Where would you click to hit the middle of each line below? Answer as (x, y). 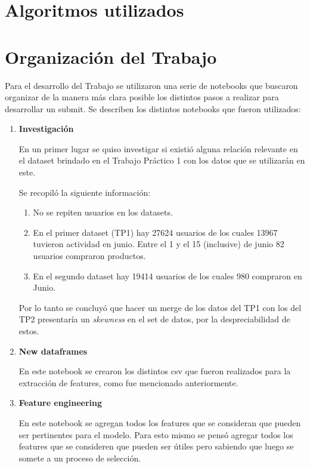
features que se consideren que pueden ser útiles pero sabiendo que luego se (156, 446)
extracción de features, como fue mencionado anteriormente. (128, 382)
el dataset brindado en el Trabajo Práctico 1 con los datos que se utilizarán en (162, 160)
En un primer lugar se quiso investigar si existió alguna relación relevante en (158, 148)
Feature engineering (61, 403)
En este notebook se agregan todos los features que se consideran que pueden (160, 422)
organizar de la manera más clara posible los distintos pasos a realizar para (142, 97)
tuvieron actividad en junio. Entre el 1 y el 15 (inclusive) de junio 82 (159, 244)
